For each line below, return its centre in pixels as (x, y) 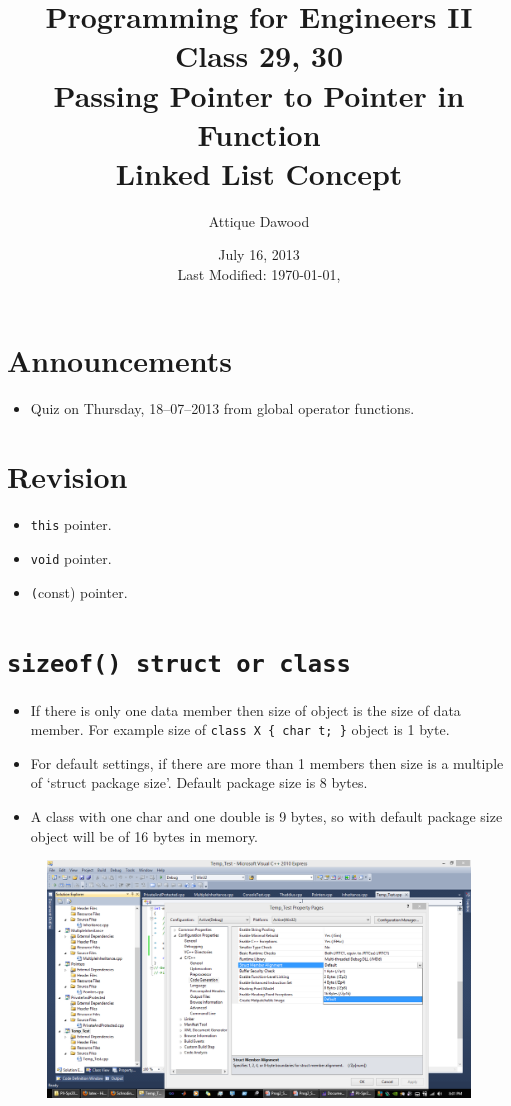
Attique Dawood (259, 220)
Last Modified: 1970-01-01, (259, 274)
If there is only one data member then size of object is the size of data (245, 709)
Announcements (119, 359)
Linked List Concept (259, 172)
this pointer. (71, 524)
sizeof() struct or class (179, 664)
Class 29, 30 (259, 55)
